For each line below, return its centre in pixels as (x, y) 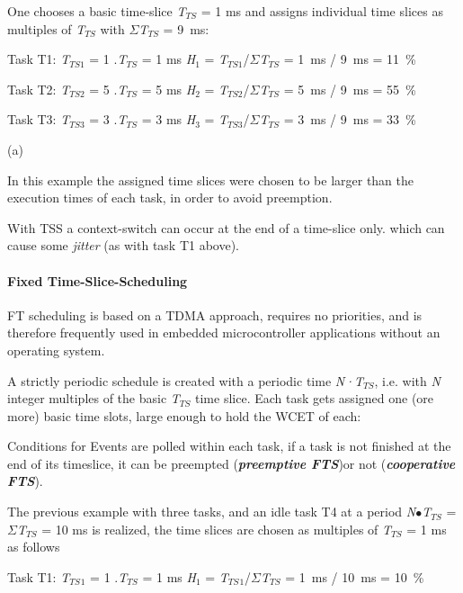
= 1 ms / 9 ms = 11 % (350, 59)
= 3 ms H (169, 119)
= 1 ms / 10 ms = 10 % (355, 576)
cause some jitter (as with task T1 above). (124, 245)
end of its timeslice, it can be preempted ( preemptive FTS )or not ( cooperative (231, 463)
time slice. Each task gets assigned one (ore (315, 398)
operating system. (56, 350)
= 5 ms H (169, 89)
